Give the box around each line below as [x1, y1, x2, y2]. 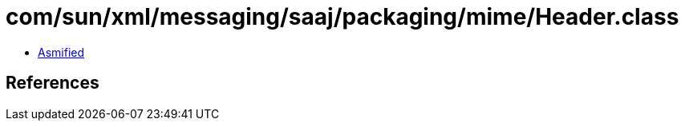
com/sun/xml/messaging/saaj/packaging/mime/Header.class [6, 3, 679, 30]
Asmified [38, 45, 85, 59]
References [6, 73, 99, 93]
